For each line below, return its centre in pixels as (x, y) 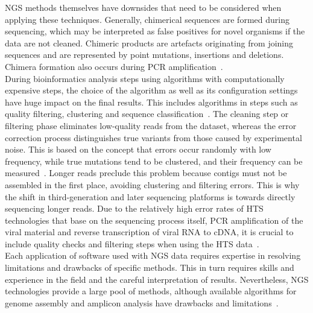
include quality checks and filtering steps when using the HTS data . (132, 243)
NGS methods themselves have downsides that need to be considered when (143, 7)
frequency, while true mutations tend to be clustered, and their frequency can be (154, 161)
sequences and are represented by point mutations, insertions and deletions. (144, 55)
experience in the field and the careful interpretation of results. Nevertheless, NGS (157, 279)
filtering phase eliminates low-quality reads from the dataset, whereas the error (151, 125)
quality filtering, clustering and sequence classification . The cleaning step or (147, 114)
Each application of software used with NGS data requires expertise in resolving (153, 255)
